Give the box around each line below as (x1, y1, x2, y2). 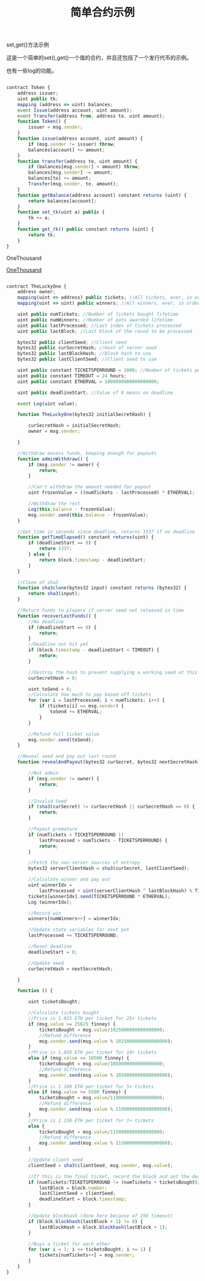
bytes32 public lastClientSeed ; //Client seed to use (17, 356, 157, 363)
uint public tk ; (17, 96, 59, 102)
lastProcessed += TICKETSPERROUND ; (28, 932, 119, 939)
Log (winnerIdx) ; (28, 899, 72, 905)
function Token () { (17, 118, 67, 125)
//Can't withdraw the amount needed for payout (28, 484, 151, 490)
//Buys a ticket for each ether (28, 1241, 111, 1247)
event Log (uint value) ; (17, 401, 78, 407)
